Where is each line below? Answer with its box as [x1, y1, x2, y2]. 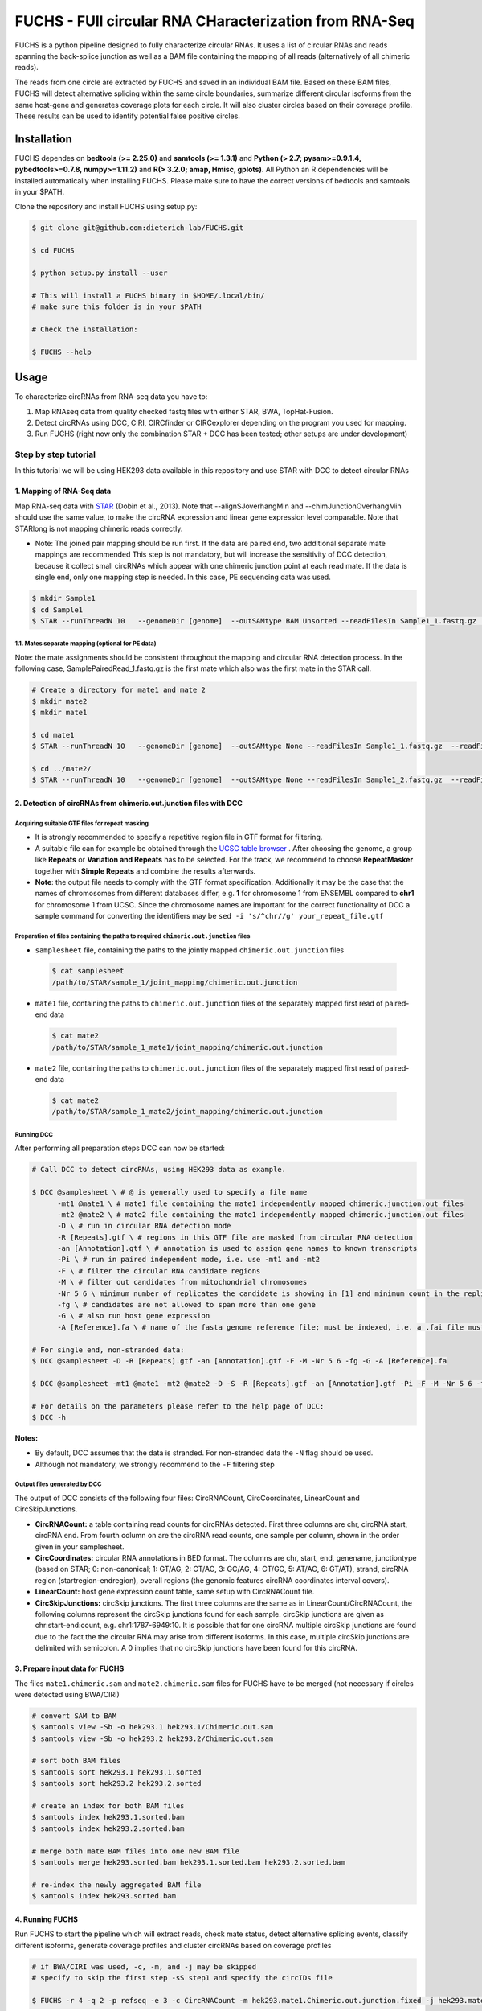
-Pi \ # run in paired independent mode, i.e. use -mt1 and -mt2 [57, 1255, 321, 1265]
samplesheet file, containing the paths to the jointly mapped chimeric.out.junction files [35, 945, 345, 955]
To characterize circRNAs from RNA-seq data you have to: [14, 392, 208, 401]
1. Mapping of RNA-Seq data [14, 487, 112, 496]
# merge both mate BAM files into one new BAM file [31, 1846, 240, 1856]
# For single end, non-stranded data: [31, 1345, 185, 1355]
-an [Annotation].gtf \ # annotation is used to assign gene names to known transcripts [57, 1244, 418, 1253]
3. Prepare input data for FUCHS [14, 1663, 125, 1673]
